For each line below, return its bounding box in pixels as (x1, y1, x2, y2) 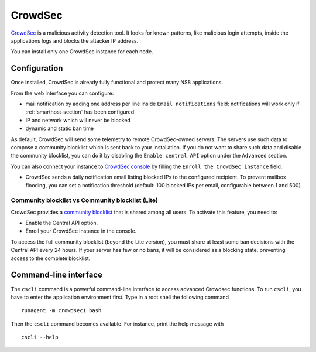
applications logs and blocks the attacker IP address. (11, 37, 139, 44)
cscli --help (21, 334, 59, 341)
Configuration (11, 63, 63, 73)
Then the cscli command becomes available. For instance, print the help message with (11, 320, 224, 327)
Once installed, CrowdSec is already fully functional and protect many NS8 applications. (11, 79, 224, 86)
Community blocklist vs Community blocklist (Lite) (11, 196, 158, 204)
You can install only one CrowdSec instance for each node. (11, 48, 153, 55)
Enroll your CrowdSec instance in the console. (25, 227, 137, 234)
